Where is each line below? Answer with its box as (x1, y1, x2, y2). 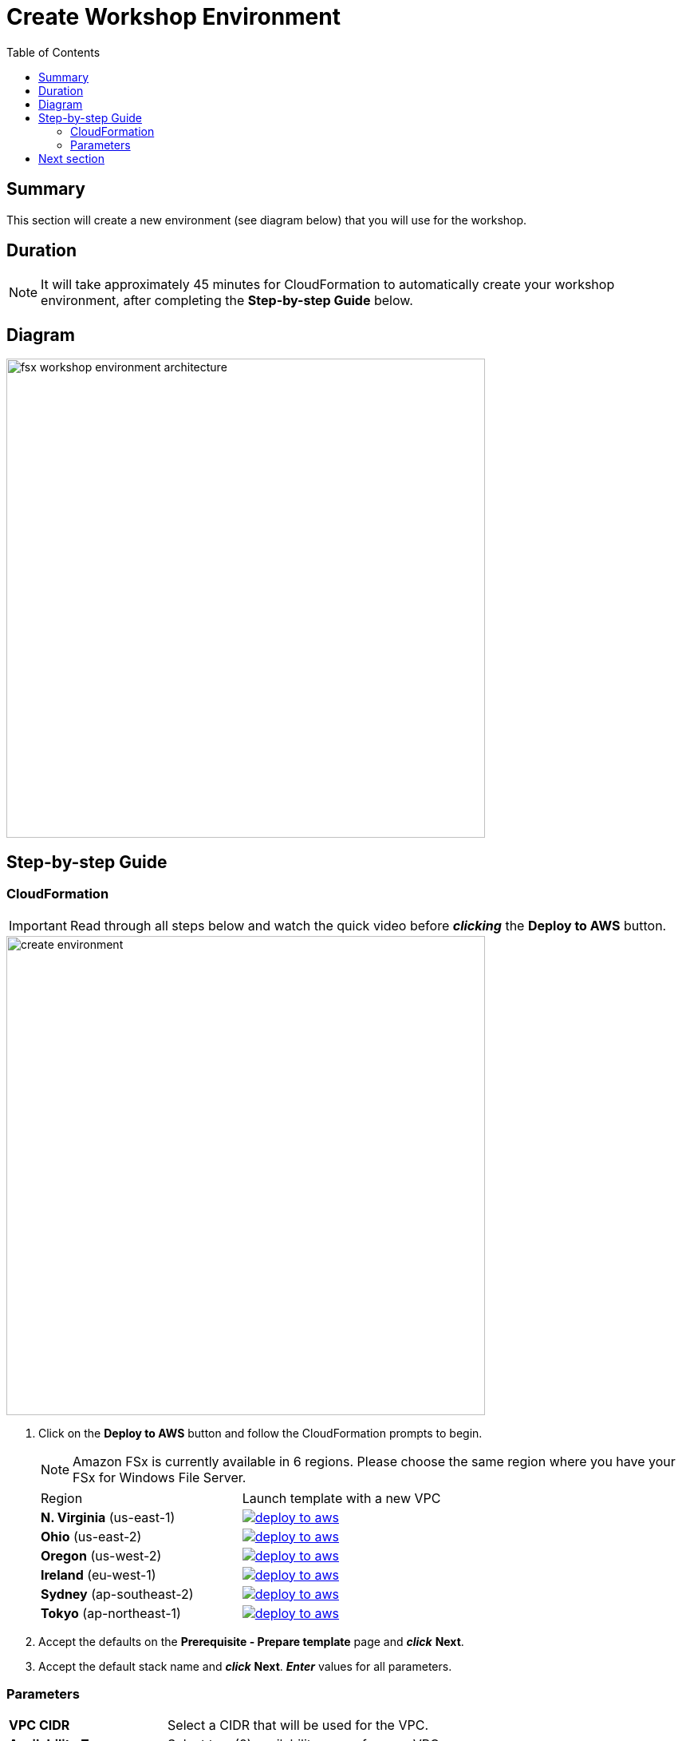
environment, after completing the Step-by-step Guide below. (41, 292, 413, 309)
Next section (38, 151, 105, 165)
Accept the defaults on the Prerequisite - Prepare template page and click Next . (38, 1634, 464, 1648)
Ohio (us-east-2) (41, 1528, 142, 1545)
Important (9, 917, 67, 934)
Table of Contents (6, 45, 101, 59)
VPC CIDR (9, 1717, 70, 1734)
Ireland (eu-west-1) (41, 1566, 156, 1583)
